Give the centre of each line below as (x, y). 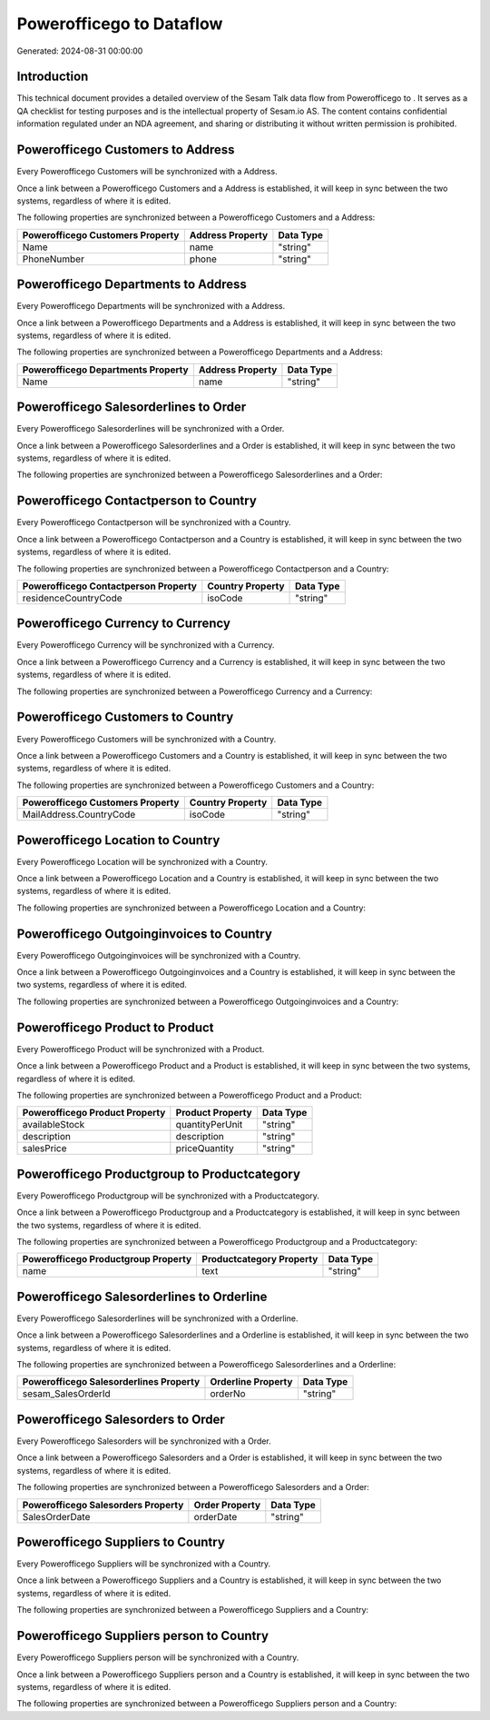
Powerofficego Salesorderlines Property (111, 1382)
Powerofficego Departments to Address (132, 285)
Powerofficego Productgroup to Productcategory (159, 1173)
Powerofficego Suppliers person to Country (143, 1636)
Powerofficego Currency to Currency (124, 624)
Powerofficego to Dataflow (120, 24)
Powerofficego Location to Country (118, 840)
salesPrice (44, 1148)
